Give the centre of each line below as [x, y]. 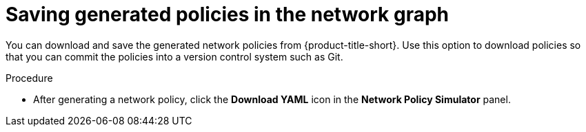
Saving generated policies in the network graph [227, 14]
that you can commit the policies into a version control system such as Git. [174, 56]
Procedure [29, 78]
